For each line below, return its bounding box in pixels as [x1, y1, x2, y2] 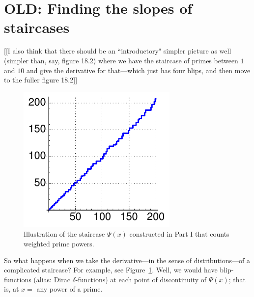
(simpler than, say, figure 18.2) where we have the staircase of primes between [4, 55, 238, 65]
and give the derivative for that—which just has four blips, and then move [26, 65, 251, 75]
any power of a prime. [36, 284, 103, 294]
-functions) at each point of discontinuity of [75, 274, 207, 284]
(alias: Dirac [33, 274, 70, 284]
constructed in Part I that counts [129, 229, 229, 239]
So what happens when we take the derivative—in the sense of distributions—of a [4, 255, 250, 265]
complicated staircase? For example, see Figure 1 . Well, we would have [4, 265, 218, 275]
